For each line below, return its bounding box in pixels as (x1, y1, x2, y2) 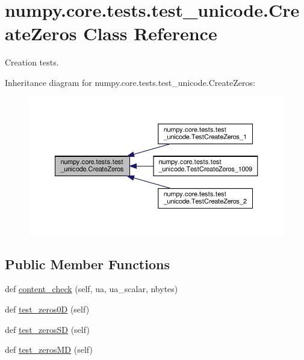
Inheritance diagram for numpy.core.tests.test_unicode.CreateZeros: (5, 76, 255, 88)
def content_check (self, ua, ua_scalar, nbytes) (5, 282, 178, 295)
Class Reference (83, 21, 217, 46)
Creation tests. (5, 56, 59, 69)
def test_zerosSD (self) (5, 323, 90, 335)
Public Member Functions (5, 254, 170, 273)
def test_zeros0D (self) (5, 302, 90, 315)
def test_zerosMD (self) (5, 343, 93, 356)
